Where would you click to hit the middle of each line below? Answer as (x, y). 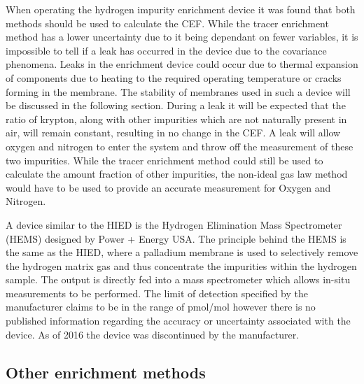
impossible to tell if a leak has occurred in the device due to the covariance (166, 50)
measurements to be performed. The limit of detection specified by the (157, 293)
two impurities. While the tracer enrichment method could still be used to (164, 160)
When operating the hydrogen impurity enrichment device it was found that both (181, 9)
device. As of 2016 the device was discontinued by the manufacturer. (153, 334)
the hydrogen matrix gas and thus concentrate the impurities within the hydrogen (181, 265)
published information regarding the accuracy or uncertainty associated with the (178, 321)
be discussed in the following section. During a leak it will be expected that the (176, 105)
